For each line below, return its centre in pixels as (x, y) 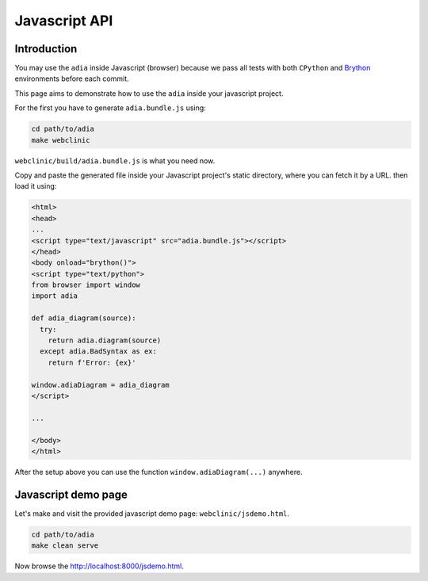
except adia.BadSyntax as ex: (99, 352)
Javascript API (64, 21)
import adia (55, 296)
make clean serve (65, 546)
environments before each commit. (72, 78)
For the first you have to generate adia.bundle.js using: (110, 108)
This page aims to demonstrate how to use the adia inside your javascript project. (149, 93)
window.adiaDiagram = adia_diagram (100, 385)
